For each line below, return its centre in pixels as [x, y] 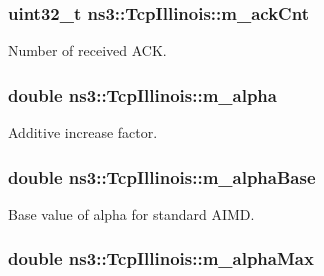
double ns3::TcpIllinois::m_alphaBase [162, 176]
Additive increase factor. [83, 132]
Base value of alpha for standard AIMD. [131, 213]
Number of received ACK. [87, 50]
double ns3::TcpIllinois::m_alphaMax [161, 258]
